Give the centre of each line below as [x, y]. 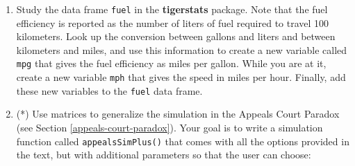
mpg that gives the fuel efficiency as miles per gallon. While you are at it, [171, 63]
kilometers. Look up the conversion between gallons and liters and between [176, 36]
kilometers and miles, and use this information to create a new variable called [182, 49]
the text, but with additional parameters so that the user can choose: [164, 155]
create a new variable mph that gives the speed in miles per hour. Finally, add [181, 77]
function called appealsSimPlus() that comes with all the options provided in [183, 141]
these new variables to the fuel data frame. [109, 90]
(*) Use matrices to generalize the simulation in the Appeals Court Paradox [178, 114]
